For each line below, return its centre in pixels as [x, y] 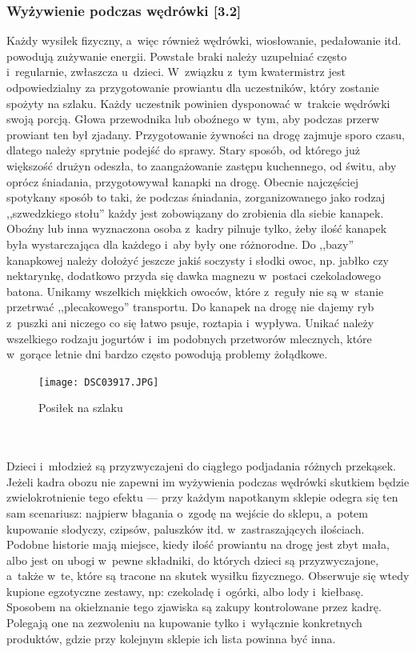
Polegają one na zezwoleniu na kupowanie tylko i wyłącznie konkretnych [184, 623]
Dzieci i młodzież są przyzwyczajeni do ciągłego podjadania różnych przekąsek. [202, 466]
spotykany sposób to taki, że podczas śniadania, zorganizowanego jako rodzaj [196, 197]
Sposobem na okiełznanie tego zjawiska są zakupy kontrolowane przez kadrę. [194, 607]
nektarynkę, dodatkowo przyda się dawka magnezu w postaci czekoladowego [194, 276]
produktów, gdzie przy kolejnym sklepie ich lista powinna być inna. [171, 638]
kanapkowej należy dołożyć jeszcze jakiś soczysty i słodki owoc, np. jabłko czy [198, 260]
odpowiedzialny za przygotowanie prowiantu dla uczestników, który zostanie [193, 87]
